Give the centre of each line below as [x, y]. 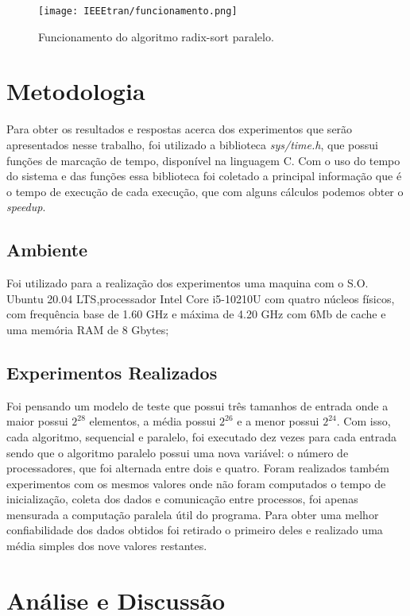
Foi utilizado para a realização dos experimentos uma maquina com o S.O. [188, 283]
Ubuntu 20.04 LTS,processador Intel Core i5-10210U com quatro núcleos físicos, [201, 298]
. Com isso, [364, 421]
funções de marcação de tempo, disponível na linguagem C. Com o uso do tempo [203, 160]
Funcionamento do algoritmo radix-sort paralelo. [156, 36]
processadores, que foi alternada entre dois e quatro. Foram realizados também [198, 468]
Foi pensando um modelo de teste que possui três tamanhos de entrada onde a [197, 405]
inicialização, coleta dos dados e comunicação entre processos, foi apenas [182, 499]
